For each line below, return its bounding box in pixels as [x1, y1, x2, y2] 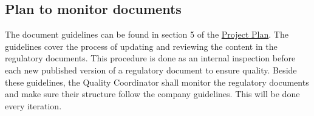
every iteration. [5, 99, 62, 112]
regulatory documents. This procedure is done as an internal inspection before [5, 52, 296, 64]
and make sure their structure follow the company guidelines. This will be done [5, 87, 300, 100]
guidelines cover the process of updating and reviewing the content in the [5, 39, 278, 52]
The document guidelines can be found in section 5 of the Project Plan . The [5, 28, 288, 41]
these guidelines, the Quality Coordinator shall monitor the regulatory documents [5, 75, 309, 88]
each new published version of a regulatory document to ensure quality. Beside [5, 63, 297, 76]
